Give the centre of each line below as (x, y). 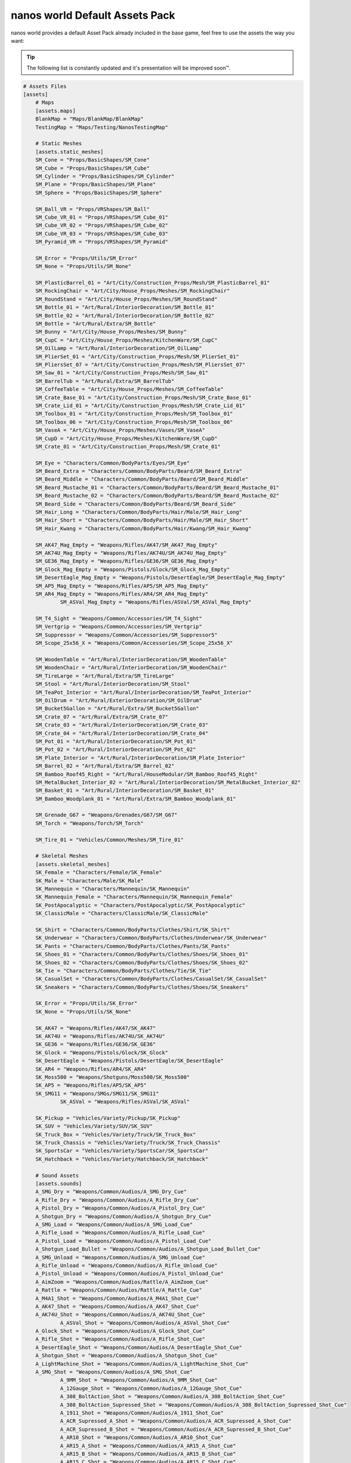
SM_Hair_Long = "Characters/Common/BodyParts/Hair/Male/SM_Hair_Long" (139, 512)
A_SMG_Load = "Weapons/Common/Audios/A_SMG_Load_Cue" (114, 1225)
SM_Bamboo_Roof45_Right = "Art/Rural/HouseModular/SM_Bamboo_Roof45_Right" (147, 774)
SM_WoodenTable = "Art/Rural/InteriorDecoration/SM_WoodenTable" (131, 660)
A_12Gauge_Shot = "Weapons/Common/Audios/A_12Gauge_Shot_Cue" (151, 1388)
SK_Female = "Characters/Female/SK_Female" (99, 873)
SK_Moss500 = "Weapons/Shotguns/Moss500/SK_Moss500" (113, 1077)
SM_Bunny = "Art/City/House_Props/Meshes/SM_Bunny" (111, 332)
